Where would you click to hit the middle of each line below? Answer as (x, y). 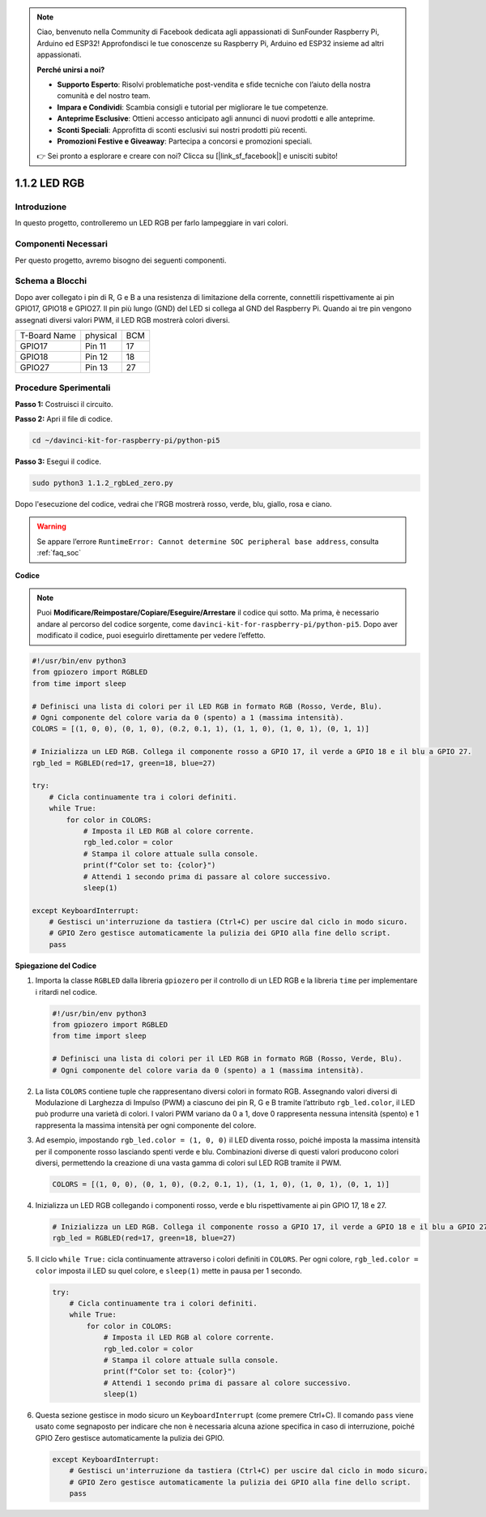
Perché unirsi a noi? (71, 70)
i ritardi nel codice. (66, 992)
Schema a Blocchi (51, 281)
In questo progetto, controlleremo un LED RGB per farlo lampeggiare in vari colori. (151, 223)
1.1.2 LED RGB (50, 184)
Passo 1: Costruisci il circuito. (64, 404)
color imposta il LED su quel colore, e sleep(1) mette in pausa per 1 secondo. (169, 1271)
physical (101, 335)
